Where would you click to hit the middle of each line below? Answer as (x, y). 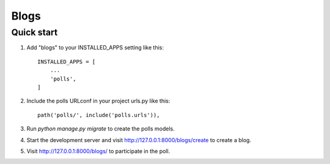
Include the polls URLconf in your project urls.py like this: (98, 101)
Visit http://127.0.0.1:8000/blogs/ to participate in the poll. (98, 151)
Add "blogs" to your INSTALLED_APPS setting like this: (95, 48)
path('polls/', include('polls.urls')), (99, 115)
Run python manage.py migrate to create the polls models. (101, 129)
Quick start (35, 32)
